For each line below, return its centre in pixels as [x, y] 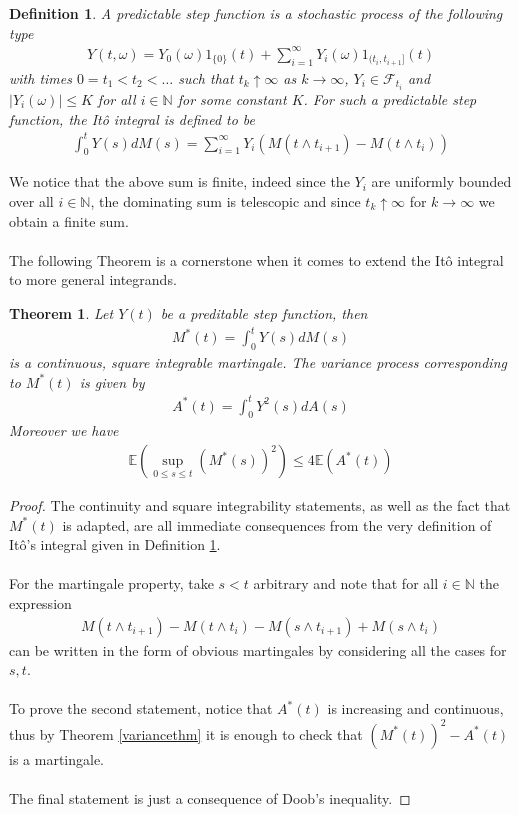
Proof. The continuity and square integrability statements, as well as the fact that [260, 505]
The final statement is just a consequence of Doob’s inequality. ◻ [210, 797]
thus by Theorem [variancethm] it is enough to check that [186, 733]
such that [206, 77]
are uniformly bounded [441, 181]
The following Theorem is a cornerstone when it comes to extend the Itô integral [256, 259]
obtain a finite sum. [69, 220]
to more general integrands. [93, 279]
